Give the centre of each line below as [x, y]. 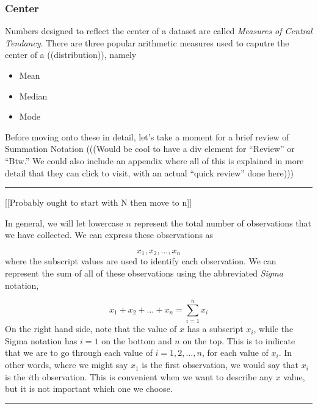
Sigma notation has [41, 340]
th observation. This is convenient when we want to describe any [152, 376]
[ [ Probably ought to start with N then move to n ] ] [99, 202]
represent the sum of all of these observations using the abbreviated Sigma [144, 273]
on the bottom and [137, 340]
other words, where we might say [67, 365]
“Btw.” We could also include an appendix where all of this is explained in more [154, 160]
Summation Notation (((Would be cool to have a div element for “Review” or [150, 149]
